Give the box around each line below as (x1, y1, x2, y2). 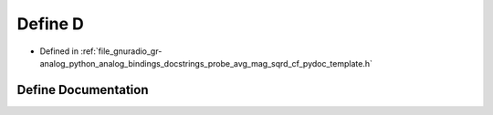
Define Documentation (16, 82, 149, 98)
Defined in (39, 46, 79, 57)
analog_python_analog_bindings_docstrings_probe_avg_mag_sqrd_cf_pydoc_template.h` (39, 57, 373, 68)
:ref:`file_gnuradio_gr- (80, 46, 163, 57)
